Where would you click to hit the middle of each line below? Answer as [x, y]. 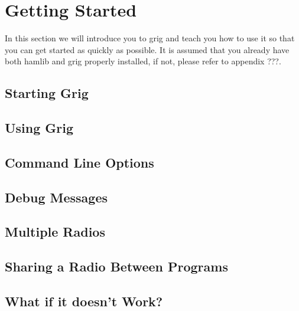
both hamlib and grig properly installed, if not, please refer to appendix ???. [143, 61]
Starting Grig [47, 93]
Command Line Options [79, 162]
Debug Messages [56, 197]
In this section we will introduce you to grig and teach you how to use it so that [150, 38]
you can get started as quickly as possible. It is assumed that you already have [147, 49]
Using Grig [39, 128]
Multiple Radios [55, 232]
